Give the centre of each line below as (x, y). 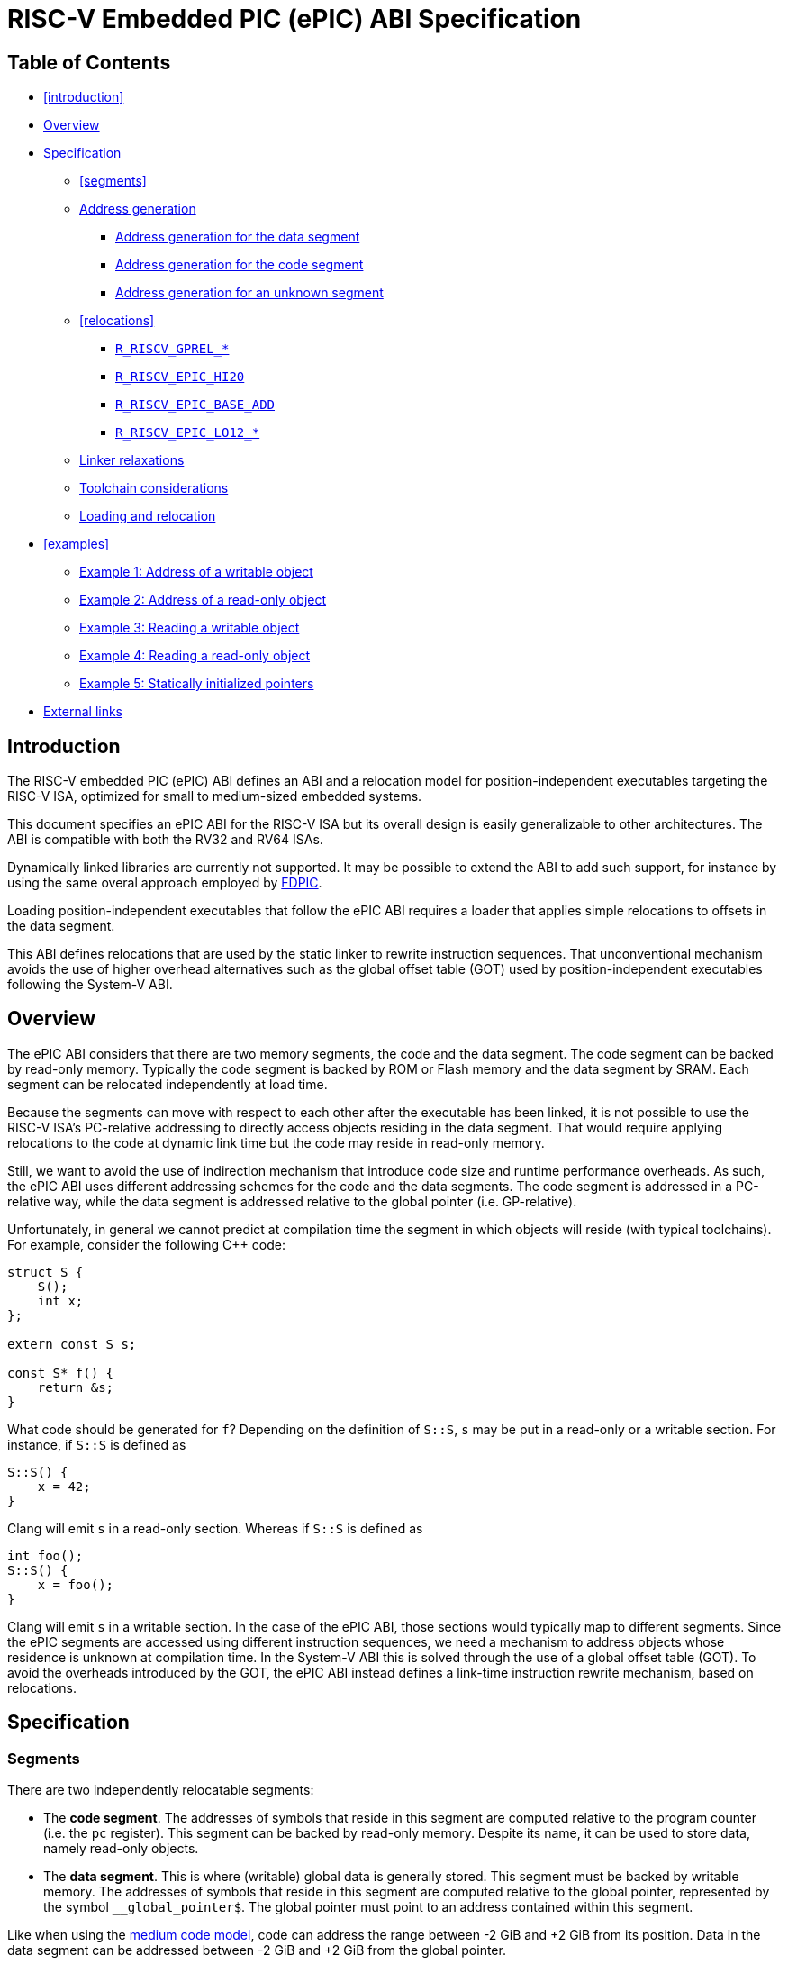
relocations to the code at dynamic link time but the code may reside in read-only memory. (276, 1142)
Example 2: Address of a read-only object (203, 600)
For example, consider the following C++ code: (146, 1244)
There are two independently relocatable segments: (161, 1790)
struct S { (45, 1272)
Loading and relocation (148, 516)
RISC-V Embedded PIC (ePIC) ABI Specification (294, 19)
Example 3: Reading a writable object (190, 628)
